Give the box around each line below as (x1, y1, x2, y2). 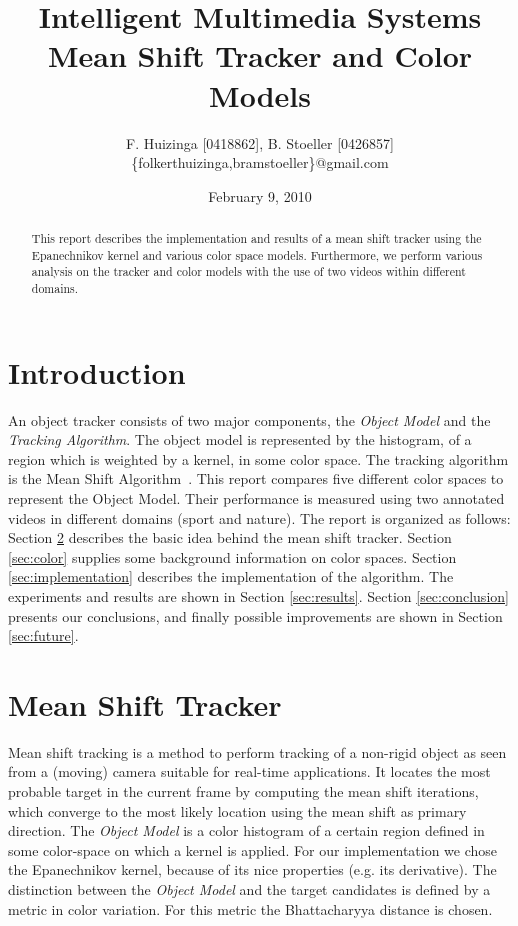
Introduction (8, 351, 186, 392)
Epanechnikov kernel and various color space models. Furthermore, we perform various (31, 246, 483, 263)
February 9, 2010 (208, 185, 312, 206)
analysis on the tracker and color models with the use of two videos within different (31, 263, 466, 280)
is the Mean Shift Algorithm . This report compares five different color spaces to (8, 468, 504, 489)
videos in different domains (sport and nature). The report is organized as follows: (8, 507, 511, 528)
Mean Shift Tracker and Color (47, 35, 473, 76)
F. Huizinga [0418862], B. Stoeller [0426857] (125, 132, 394, 153)
